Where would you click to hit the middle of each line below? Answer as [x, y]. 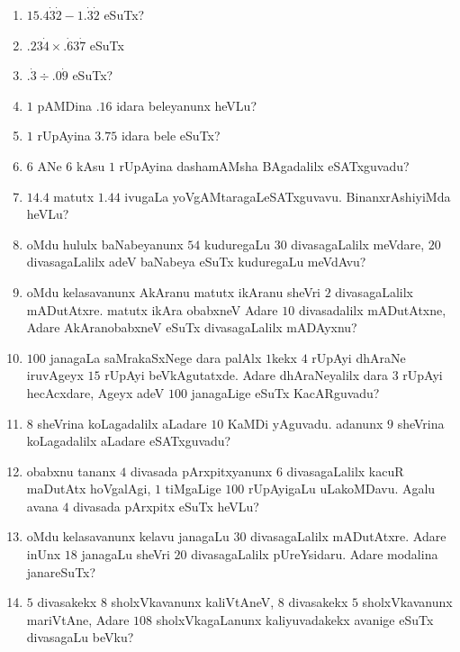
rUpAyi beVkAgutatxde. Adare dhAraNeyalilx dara [247, 375]
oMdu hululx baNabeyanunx [105, 244]
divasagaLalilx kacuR [345, 471]
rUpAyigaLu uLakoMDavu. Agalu [342, 489]
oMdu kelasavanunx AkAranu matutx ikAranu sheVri [174, 291]
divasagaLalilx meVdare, [358, 244]
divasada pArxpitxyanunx [201, 471]
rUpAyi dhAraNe [359, 357]
